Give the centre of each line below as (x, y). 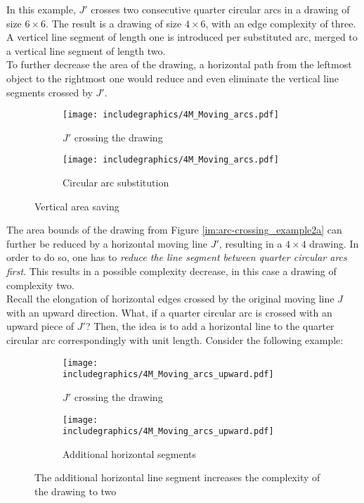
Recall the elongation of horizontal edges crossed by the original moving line (170, 299)
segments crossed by (50, 92)
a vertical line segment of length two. (86, 50)
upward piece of (40, 326)
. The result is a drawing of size (114, 23)
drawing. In (334, 243)
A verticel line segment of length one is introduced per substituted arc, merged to (182, 37)
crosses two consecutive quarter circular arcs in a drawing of (220, 9)
